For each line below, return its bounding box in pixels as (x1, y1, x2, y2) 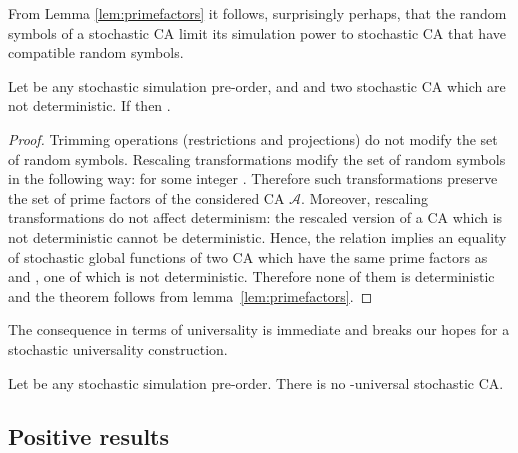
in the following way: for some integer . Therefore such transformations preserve (8, 168, 498, 189)
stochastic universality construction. (8, 338, 228, 359)
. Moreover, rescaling (301, 187, 429, 208)
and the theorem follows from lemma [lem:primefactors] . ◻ (8, 285, 373, 306)
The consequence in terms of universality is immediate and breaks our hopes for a (8, 319, 510, 340)
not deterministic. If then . (8, 95, 171, 116)
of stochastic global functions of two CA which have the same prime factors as (8, 246, 488, 267)
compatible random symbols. (8, 42, 184, 63)
